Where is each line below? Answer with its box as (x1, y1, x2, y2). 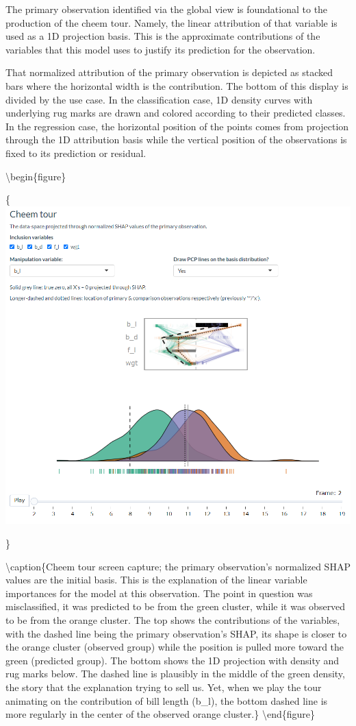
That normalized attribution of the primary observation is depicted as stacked (5, 65, 333, 80)
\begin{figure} (5, 169, 66, 183)
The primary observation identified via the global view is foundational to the (5, 2, 328, 16)
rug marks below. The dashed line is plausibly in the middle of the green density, (5, 666, 345, 681)
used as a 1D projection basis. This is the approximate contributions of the (5, 29, 320, 43)
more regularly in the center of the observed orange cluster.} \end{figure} (5, 707, 315, 721)
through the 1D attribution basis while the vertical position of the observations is (5, 132, 347, 147)
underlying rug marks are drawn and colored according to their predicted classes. (5, 106, 346, 120)
